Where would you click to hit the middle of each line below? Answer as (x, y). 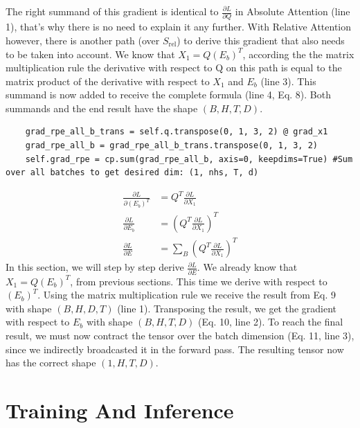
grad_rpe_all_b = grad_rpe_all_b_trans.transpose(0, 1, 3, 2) (172, 146)
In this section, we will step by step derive (95, 267)
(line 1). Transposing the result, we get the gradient (227, 308)
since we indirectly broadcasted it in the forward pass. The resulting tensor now (175, 349)
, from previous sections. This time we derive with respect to (199, 281)
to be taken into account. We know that (90, 54)
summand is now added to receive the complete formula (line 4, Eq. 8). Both (168, 95)
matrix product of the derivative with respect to (108, 81)
